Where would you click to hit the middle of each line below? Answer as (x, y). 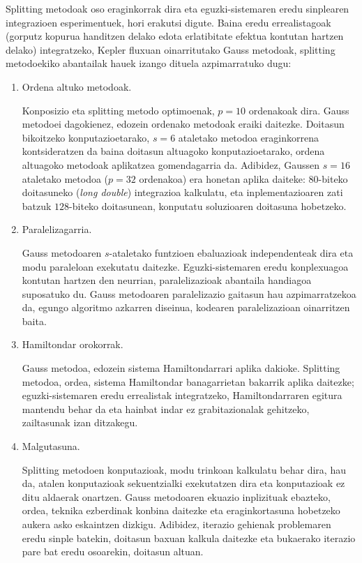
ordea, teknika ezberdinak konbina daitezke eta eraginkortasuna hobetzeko (181, 510)
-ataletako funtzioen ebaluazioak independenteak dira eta (231, 252)
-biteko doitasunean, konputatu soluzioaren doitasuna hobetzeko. (208, 205)
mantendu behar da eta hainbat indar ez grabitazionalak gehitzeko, (166, 408)
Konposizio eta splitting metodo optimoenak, (118, 110)
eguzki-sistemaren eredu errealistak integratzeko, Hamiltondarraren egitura (182, 395)
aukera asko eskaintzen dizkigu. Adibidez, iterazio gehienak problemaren (176, 524)
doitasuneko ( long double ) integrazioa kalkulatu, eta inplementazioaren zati (182, 192)
